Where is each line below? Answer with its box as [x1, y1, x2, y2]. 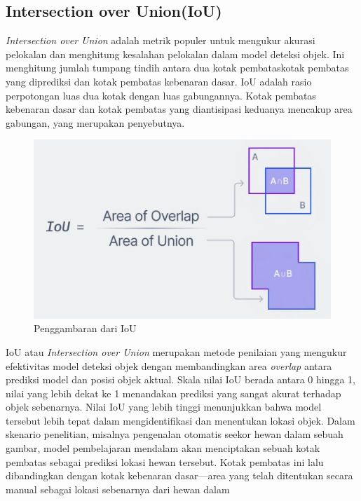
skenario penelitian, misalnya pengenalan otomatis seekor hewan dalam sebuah [6, 427, 343, 441]
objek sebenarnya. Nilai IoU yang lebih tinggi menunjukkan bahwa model [6, 399, 322, 414]
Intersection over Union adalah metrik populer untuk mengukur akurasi [6, 33, 315, 48]
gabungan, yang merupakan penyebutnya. [6, 115, 185, 130]
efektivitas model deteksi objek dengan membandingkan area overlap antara [6, 358, 332, 373]
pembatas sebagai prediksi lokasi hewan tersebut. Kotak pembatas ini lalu [6, 454, 324, 469]
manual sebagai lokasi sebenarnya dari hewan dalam [6, 481, 230, 496]
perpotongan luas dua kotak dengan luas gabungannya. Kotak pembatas [6, 88, 316, 102]
